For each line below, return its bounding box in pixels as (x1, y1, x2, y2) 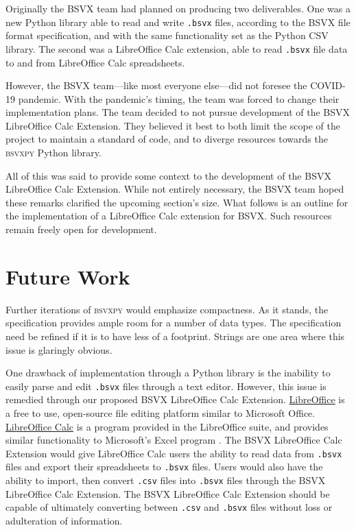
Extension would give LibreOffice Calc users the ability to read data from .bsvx (5, 446, 342, 460)
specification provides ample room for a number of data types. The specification (5, 315, 342, 330)
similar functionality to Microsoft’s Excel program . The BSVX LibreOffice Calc (5, 433, 342, 447)
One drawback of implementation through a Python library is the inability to (5, 365, 331, 380)
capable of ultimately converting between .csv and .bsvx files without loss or (5, 500, 333, 514)
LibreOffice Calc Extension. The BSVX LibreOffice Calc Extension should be (5, 486, 330, 501)
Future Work (5, 262, 130, 290)
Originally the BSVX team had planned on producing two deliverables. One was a (5, 1, 351, 15)
